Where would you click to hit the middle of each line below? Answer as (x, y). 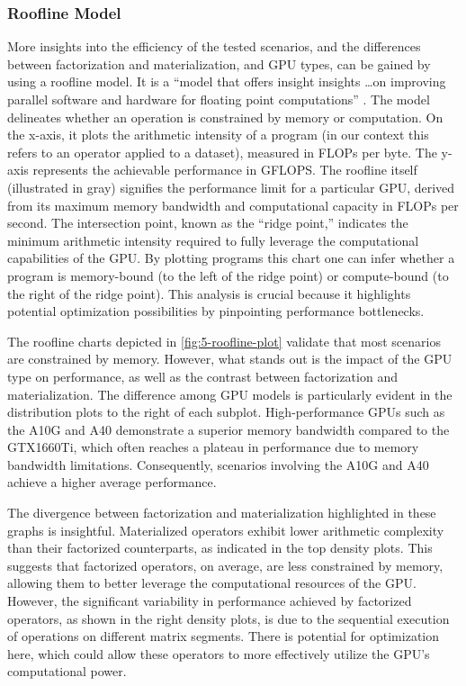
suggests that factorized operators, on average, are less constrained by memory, (225, 565)
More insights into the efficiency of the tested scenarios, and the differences (214, 46)
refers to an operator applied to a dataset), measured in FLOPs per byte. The (222, 152)
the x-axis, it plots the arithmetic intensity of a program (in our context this (218, 135)
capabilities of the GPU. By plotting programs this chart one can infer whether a (231, 258)
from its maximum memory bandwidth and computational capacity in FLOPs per (233, 205)
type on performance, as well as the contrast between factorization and (202, 376)
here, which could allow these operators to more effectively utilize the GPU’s (219, 653)
